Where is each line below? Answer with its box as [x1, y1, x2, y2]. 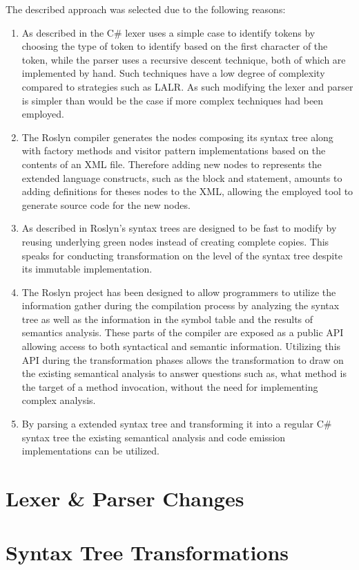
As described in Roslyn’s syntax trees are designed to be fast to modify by [21, 221, 337, 235]
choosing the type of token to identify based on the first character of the [21, 39, 328, 53]
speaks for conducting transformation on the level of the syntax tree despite [21, 248, 342, 262]
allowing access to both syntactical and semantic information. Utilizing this [21, 339, 341, 353]
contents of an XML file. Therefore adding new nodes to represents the [21, 156, 322, 171]
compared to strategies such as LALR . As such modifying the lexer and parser [21, 79, 353, 93]
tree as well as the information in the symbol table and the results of [21, 311, 313, 326]
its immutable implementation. [21, 261, 153, 276]
